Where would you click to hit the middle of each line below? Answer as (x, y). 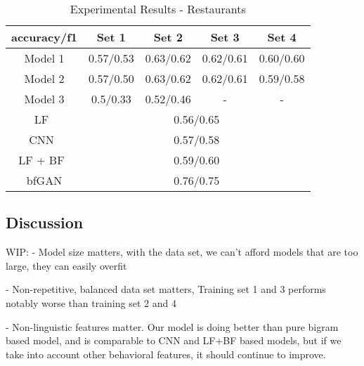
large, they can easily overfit (66, 265)
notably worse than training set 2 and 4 (91, 302)
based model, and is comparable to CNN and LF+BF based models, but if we (174, 340)
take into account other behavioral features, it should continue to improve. (166, 354)
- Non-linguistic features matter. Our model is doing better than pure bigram (172, 326)
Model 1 (44, 58)
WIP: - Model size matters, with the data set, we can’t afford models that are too (182, 252)
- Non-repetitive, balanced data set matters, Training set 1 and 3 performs (166, 289)
